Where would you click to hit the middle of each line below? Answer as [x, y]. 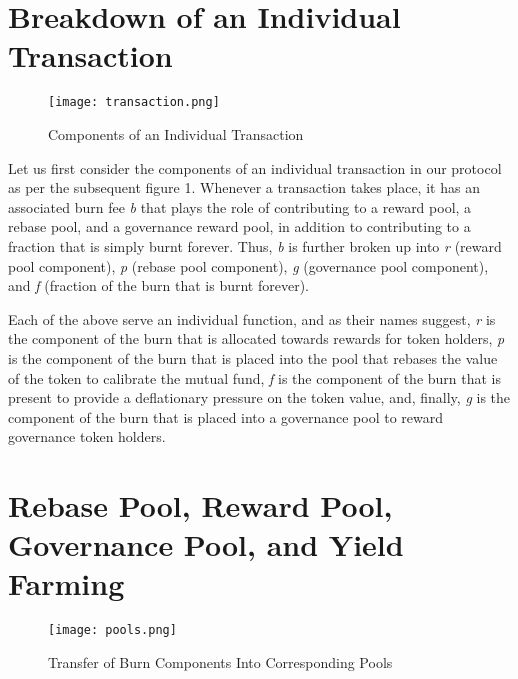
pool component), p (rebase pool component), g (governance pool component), [248, 265]
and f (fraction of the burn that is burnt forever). [158, 285]
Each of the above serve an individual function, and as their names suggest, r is [252, 318]
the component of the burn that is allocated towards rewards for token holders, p [256, 338]
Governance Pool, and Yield [206, 544]
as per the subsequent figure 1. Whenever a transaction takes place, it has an [244, 187]
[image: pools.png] [112, 630]
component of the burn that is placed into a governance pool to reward [226, 416]
